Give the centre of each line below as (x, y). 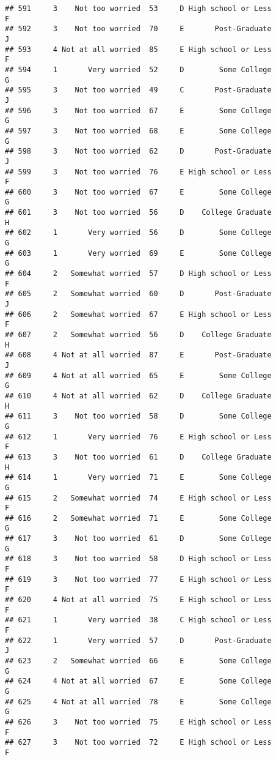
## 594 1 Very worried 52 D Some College (138, 69)
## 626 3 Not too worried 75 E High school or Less (138, 722)
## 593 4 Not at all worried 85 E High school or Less (138, 49)
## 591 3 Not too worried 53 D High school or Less (138, 9)
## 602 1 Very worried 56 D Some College (138, 233)
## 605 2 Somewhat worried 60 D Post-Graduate (138, 294)
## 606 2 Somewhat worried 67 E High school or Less (138, 314)
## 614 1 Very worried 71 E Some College (138, 478)
